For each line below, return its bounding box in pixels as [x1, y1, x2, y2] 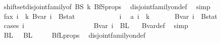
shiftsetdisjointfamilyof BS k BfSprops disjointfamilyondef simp [3, 1, 211, 11]
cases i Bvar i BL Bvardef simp [3, 20, 188, 30]
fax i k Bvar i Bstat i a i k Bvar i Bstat [3, 11, 218, 21]
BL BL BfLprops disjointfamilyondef [3, 29, 146, 40]
